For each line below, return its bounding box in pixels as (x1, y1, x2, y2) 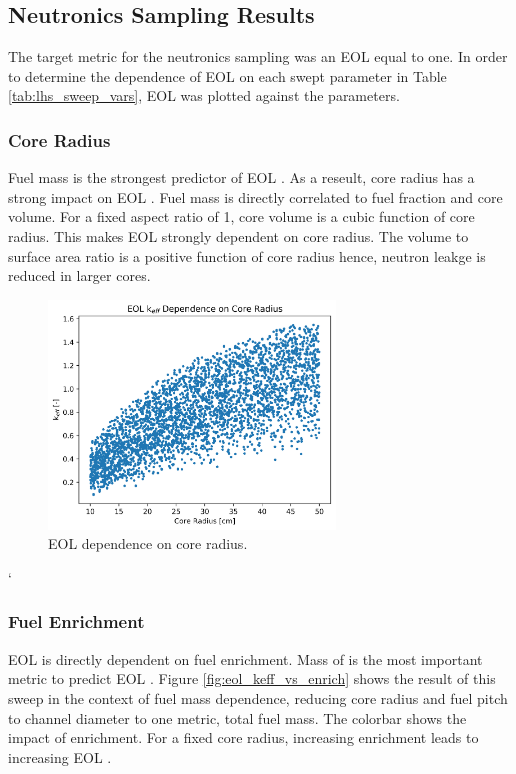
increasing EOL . (8, 746, 112, 767)
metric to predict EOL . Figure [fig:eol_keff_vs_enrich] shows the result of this (8, 668, 496, 689)
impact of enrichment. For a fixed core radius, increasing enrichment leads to (8, 727, 479, 748)
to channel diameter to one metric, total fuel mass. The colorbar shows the (8, 707, 467, 728)
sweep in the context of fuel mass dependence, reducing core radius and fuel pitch (8, 687, 508, 708)
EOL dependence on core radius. (48, 533, 248, 554)
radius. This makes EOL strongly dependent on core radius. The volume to (8, 225, 469, 246)
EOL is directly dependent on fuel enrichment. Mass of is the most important (8, 648, 483, 669)
